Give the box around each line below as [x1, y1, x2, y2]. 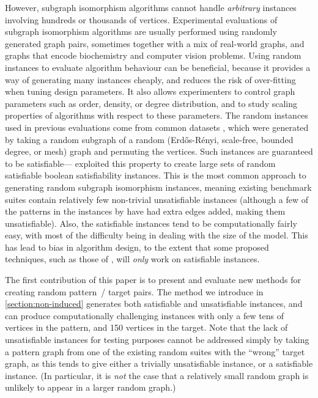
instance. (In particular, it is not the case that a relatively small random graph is [5, 369, 309, 381]
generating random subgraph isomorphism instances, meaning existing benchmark [5, 180, 312, 193]
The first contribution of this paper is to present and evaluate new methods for [5, 273, 301, 286]
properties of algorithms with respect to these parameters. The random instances [5, 109, 308, 122]
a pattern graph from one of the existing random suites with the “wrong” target [5, 345, 305, 358]
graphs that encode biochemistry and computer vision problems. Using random [5, 49, 301, 62]
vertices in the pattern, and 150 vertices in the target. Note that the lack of [5, 321, 288, 334]
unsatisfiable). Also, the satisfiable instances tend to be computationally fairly [5, 216, 297, 229]
